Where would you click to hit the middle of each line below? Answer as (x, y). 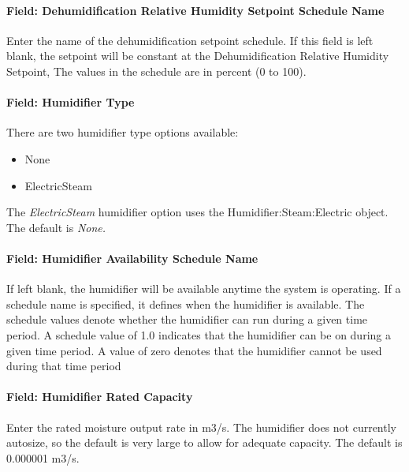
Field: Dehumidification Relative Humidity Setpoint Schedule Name (195, 10)
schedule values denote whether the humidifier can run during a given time (187, 319)
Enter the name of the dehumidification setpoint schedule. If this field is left (190, 40)
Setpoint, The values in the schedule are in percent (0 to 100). (156, 71)
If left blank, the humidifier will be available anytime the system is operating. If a (204, 288)
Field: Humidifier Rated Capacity (100, 397)
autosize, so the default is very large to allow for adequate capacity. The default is (204, 442)
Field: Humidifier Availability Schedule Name (132, 258)
